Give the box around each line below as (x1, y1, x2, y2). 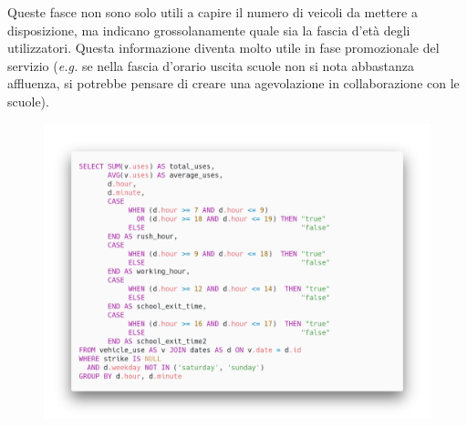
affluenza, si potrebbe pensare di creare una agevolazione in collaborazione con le (7, 74, 460, 93)
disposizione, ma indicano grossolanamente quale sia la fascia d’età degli (7, 20, 410, 39)
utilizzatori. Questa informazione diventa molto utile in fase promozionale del (7, 38, 440, 57)
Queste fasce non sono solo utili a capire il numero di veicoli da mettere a (7, 3, 418, 21)
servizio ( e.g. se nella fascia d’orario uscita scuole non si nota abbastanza (7, 56, 415, 75)
